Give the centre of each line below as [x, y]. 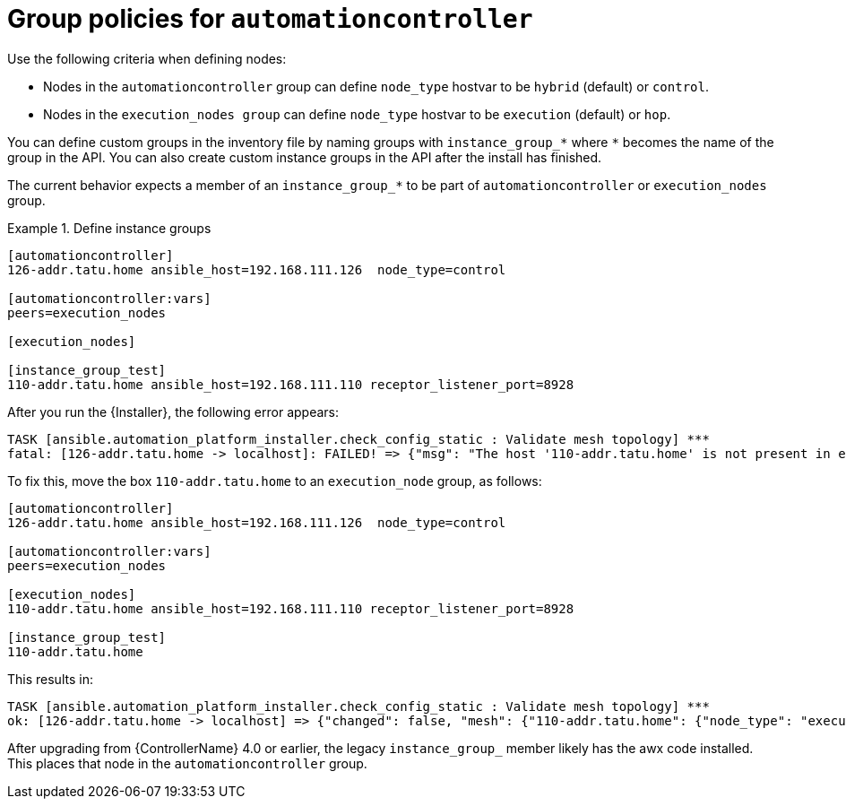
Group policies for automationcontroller [270, 19]
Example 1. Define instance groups [109, 228]
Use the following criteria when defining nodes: [147, 58]
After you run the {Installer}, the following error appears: [173, 412]
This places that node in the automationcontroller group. [187, 763]
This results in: [50, 679]
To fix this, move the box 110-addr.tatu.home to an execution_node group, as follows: [275, 481]
